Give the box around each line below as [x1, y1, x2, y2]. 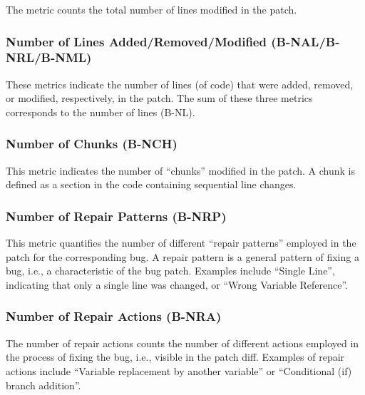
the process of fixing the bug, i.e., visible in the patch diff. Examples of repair [6, 349, 345, 364]
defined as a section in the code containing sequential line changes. [6, 177, 297, 192]
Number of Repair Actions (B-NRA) [6, 307, 222, 325]
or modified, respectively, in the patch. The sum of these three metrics [6, 91, 313, 106]
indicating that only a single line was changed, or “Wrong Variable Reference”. [6, 277, 349, 292]
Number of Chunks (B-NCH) [6, 135, 178, 153]
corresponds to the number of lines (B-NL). [6, 104, 195, 119]
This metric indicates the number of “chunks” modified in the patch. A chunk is [6, 163, 355, 178]
